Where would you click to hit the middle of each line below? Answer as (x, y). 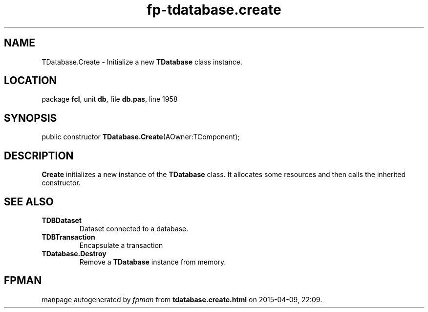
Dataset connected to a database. (134, 228)
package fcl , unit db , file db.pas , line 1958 (110, 99)
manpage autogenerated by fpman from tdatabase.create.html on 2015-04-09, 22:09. (182, 299)
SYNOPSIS (31, 118)
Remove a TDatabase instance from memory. (153, 262)
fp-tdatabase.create (214, 10)
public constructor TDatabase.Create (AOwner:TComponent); (141, 137)
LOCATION (31, 81)
